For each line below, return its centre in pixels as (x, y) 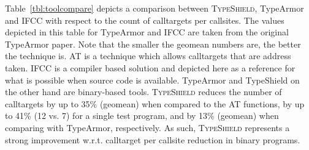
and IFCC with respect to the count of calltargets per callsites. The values (145, 20)
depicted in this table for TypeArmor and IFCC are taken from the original (147, 32)
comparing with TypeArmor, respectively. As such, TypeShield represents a (147, 127)
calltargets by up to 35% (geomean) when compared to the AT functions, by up (155, 103)
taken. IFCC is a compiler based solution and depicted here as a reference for (150, 67)
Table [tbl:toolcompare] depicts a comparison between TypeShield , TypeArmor (154, 8)
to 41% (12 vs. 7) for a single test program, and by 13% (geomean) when (142, 116)
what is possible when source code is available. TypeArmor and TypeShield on (152, 80)
